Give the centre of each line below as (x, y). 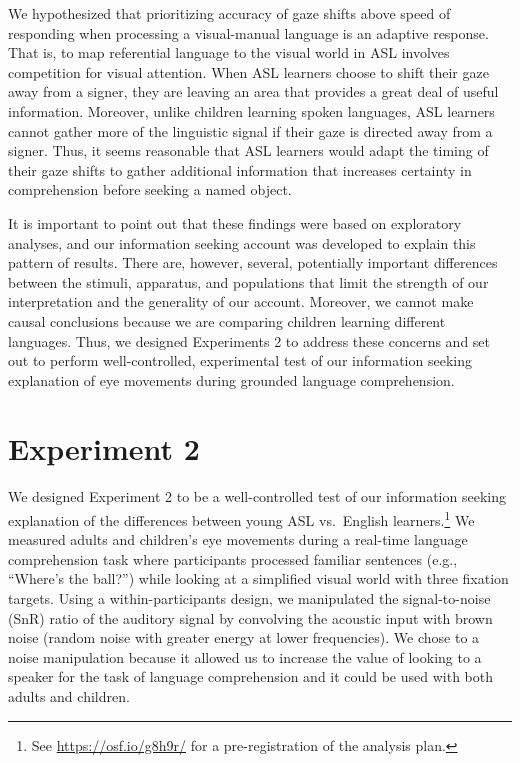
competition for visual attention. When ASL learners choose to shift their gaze (248, 71)
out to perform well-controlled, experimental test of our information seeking (240, 360)
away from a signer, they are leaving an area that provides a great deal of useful (253, 91)
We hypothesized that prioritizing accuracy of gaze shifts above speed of (229, 13)
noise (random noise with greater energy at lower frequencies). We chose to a (244, 637)
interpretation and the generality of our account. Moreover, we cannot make (241, 301)
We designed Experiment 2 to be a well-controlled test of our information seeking (257, 496)
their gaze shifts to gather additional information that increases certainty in (240, 169)
